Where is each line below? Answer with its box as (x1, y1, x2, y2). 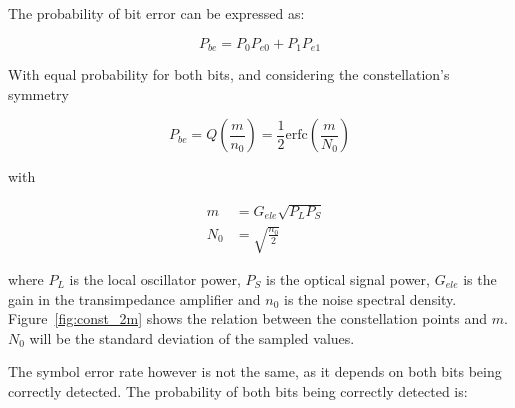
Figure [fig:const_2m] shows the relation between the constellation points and (8, 308, 488, 329)
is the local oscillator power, (69, 268, 241, 289)
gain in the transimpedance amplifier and (8, 288, 261, 309)
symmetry (8, 83, 69, 104)
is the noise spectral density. (284, 288, 457, 309)
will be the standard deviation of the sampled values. (29, 327, 355, 348)
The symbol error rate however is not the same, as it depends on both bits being (8, 361, 502, 382)
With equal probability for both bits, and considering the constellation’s (8, 64, 450, 85)
